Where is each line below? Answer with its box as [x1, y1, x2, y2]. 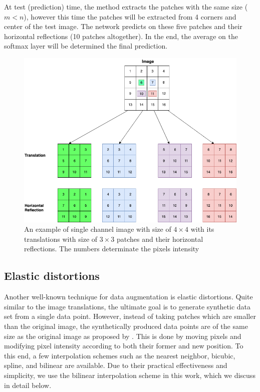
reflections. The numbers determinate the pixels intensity [24, 243, 199, 254]
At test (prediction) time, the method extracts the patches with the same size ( [4, 2, 248, 12]
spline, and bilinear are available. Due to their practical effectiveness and [4, 360, 227, 370]
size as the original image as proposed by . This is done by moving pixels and [4, 330, 241, 341]
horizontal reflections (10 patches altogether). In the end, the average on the [4, 31, 238, 41]
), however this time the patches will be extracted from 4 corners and [24, 11, 236, 22]
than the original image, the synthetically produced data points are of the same [4, 320, 248, 331]
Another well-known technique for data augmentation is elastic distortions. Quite [4, 291, 253, 302]
